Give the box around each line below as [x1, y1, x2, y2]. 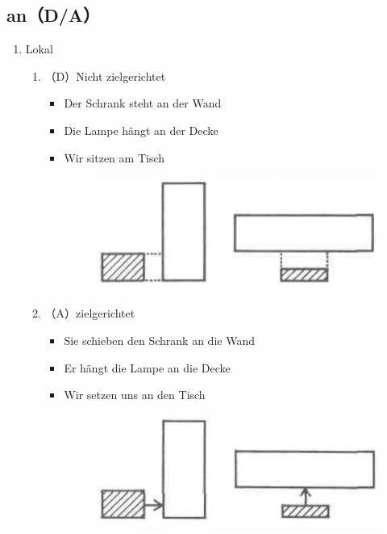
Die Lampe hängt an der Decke [64, 121, 218, 138]
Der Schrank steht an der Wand [64, 95, 222, 111]
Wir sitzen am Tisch [64, 149, 165, 166]
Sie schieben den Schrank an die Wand [64, 331, 255, 348]
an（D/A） [6, 2, 101, 27]
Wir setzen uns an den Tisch [64, 386, 206, 403]
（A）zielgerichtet [44, 305, 135, 322]
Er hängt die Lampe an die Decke [64, 359, 231, 376]
